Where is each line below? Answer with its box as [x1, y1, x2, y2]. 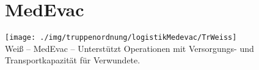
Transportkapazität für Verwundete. [5, 54, 140, 66]
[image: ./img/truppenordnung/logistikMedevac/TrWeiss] [5, 33, 237, 42]
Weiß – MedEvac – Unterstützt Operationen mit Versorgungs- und [5, 42, 254, 54]
